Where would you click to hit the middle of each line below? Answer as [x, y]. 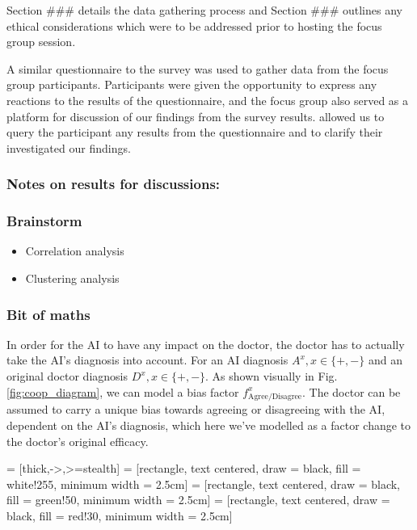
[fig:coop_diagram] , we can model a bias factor [123, 391]
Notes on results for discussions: [114, 184]
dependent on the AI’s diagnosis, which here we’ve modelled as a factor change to [209, 425]
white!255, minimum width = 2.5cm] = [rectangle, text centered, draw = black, [203, 484]
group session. [41, 42]
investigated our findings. [69, 147]
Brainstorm [44, 221]
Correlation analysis [75, 251]
